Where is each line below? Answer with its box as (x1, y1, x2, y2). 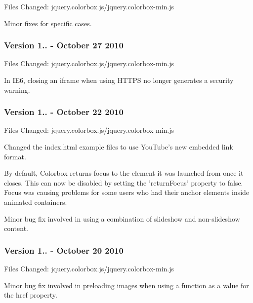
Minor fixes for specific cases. (4, 18, 92, 28)
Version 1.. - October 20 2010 (4, 244, 124, 256)
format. (4, 151, 26, 161)
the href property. (4, 290, 57, 300)
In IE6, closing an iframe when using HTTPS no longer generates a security (4, 75, 234, 85)
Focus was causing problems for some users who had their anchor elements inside (4, 187, 250, 197)
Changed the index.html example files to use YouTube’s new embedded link (4, 142, 233, 151)
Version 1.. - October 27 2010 (4, 39, 124, 51)
